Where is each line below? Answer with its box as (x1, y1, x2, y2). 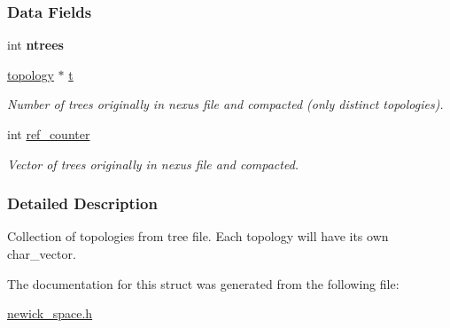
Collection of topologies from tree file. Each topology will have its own (7, 227, 389, 246)
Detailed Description (7, 192, 158, 215)
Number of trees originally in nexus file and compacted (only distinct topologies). (7, 95, 444, 113)
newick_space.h (7, 304, 93, 323)
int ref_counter (7, 125, 90, 143)
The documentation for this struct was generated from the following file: (7, 274, 400, 293)
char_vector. (7, 245, 76, 262)
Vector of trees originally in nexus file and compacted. (7, 154, 299, 173)
